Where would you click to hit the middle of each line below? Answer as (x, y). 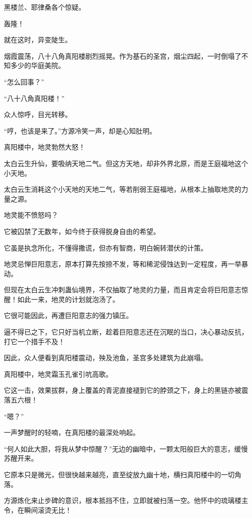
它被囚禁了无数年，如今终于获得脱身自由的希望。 (82, 231)
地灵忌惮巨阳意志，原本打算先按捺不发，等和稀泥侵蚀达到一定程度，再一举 (123, 264)
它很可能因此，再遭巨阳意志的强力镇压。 (68, 315)
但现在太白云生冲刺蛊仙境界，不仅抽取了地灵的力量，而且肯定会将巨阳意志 (123, 290)
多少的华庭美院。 (38, 65)
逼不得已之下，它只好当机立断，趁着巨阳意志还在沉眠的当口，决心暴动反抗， (126, 332)
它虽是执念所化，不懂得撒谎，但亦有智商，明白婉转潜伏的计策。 (106, 247)
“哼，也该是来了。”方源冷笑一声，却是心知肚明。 (80, 130)
